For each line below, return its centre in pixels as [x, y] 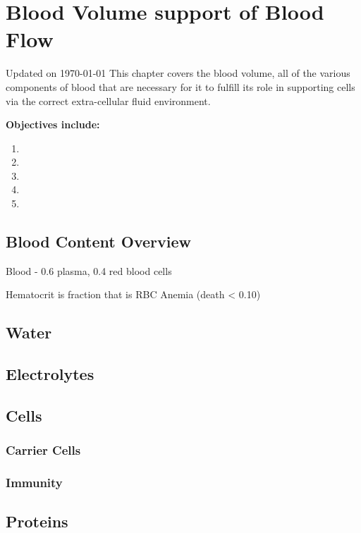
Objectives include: [53, 124]
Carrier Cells [43, 450]
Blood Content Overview [98, 241]
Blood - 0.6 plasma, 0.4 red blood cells [89, 270]
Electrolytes [50, 374]
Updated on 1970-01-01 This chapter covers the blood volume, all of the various [178, 73]
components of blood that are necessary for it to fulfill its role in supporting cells [180, 86]
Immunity [34, 483]
